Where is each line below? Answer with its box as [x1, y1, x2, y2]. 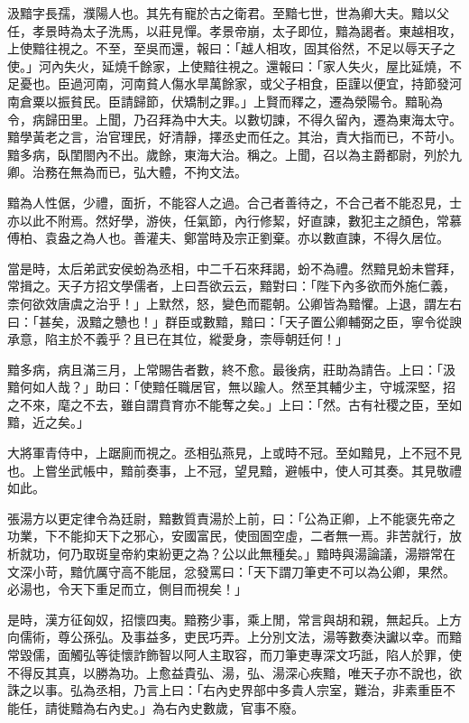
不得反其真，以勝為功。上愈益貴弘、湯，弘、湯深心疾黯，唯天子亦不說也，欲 [7, 663, 462, 681]
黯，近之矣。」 [7, 412, 89, 431]
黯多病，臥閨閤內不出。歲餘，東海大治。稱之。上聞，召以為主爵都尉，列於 [7, 144, 449, 163]
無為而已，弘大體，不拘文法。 [69, 162, 247, 181]
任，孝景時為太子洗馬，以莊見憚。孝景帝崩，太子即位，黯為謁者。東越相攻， [7, 21, 462, 40]
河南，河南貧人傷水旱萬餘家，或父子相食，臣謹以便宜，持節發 [82, 74, 449, 93]
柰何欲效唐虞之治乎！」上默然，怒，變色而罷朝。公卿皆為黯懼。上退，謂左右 [7, 293, 462, 312]
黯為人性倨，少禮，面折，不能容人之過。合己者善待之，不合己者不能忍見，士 [7, 192, 462, 211]
